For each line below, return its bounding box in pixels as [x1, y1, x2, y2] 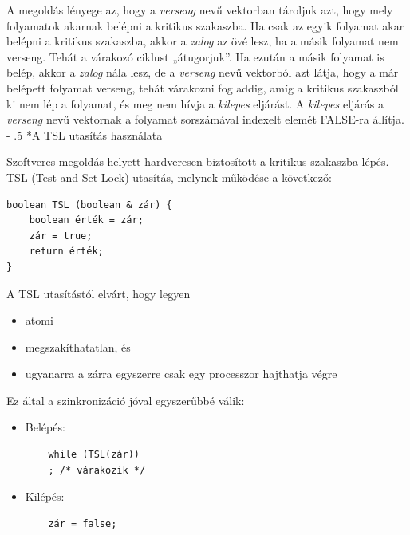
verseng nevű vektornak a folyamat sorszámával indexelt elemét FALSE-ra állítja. [6, 111, 404, 128]
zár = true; [29, 230, 93, 242]
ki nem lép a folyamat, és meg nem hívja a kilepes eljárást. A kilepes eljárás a [6, 95, 384, 112]
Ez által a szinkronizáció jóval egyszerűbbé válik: [6, 391, 245, 408]
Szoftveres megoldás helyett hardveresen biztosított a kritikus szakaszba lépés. [6, 153, 389, 170]
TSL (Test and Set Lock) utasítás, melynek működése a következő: [6, 168, 332, 185]
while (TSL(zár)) [48, 449, 140, 461]
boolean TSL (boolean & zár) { [6, 199, 172, 210]
